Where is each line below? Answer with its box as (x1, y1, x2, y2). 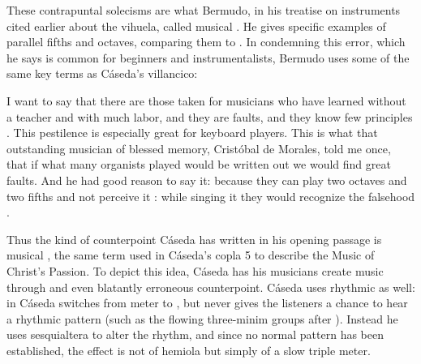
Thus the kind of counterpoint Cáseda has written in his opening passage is (6, 230, 382, 247)
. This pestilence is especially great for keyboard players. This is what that (6, 124, 378, 141)
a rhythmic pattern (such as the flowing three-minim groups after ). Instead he (6, 310, 398, 327)
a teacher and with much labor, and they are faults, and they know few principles (6, 108, 413, 125)
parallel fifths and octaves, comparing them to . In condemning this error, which (6, 33, 406, 50)
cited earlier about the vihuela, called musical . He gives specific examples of (6, 17, 386, 34)
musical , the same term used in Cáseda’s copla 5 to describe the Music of (6, 246, 375, 263)
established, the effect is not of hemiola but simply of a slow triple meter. (6, 341, 371, 358)
